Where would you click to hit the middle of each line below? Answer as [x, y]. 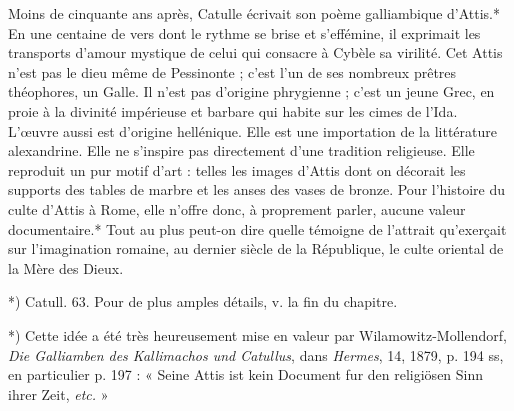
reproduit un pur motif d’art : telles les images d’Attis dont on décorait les [237, 169]
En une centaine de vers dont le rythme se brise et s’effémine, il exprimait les [244, 32]
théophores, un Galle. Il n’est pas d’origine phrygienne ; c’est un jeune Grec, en [251, 91]
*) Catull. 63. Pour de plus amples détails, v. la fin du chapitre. [203, 301]
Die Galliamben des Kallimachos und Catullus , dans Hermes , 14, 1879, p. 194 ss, [256, 354]
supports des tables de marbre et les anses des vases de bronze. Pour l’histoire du [257, 189]
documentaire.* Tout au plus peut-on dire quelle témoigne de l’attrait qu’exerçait [257, 228]
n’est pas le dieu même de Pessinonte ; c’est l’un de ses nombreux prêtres [232, 71]
